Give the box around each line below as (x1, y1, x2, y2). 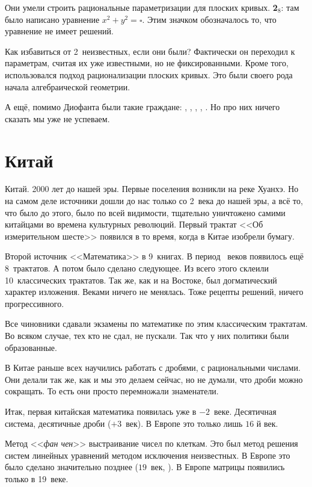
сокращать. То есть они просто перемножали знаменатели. (5, 385, 219, 397)
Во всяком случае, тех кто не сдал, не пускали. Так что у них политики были (5, 329, 289, 341)
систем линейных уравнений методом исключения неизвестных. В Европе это (5, 448, 290, 461)
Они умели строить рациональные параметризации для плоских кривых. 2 (5, 1, 278, 13)
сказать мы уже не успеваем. (5, 112, 110, 125)
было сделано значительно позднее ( (5, 461, 139, 473)
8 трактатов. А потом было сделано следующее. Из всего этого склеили (5, 262, 269, 275)
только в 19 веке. (5, 472, 69, 485)
